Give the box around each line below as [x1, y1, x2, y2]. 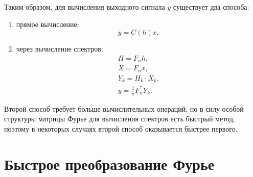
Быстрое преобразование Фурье [4, 153, 215, 174]
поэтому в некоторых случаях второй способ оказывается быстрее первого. [4, 123, 238, 134]
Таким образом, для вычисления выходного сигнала [4, 2, 165, 12]
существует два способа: [173, 2, 249, 12]
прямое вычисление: [16, 18, 79, 29]
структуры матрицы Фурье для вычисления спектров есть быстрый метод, [4, 113, 235, 124]
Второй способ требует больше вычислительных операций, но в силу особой [4, 103, 244, 114]
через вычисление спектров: [16, 43, 103, 54]
